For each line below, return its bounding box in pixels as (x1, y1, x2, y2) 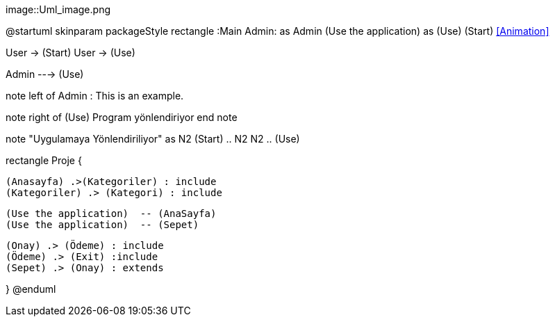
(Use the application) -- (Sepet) (6, 219, 199, 230)
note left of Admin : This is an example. (6, 90, 184, 102)
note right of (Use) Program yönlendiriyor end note (6, 111, 238, 123)
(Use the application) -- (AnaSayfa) (6, 208, 217, 219)
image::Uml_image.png (6, 3, 110, 15)
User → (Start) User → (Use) (6, 47, 135, 58)
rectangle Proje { (6, 154, 82, 166)
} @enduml (6, 283, 56, 295)
